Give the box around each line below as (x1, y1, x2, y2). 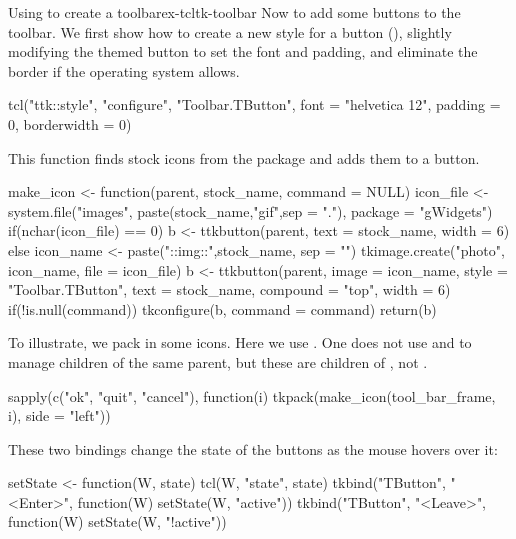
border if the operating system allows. (8, 60, 240, 81)
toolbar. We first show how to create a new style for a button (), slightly (8, 21, 452, 42)
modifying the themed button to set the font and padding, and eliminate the (8, 41, 478, 62)
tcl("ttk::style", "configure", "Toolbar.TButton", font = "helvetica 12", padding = (8, 94, 501, 115)
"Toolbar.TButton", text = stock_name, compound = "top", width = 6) (8, 279, 451, 300)
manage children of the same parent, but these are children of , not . (8, 351, 428, 372)
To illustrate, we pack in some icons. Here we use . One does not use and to (8, 332, 472, 353)
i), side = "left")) (8, 405, 111, 426)
